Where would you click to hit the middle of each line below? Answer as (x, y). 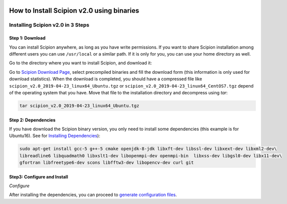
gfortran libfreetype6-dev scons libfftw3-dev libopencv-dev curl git (107, 163)
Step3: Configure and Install (39, 176)
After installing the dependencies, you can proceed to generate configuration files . (93, 195)
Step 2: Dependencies (32, 120)
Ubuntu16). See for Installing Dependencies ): (55, 136)
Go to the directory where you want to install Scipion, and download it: (81, 63)
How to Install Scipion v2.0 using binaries (74, 11)
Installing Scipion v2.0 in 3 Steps (49, 25)
